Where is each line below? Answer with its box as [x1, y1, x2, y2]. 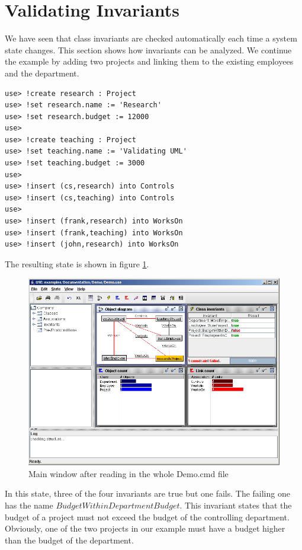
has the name [5, 499, 53, 511]
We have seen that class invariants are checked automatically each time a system [5, 32, 297, 44]
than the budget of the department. [5, 533, 134, 546]
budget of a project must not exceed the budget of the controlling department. [5, 510, 290, 523]
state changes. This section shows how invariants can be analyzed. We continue [5, 43, 292, 56]
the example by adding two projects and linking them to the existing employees [5, 55, 294, 68]
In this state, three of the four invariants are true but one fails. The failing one [5, 487, 290, 500]
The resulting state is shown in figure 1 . [5, 257, 149, 270]
